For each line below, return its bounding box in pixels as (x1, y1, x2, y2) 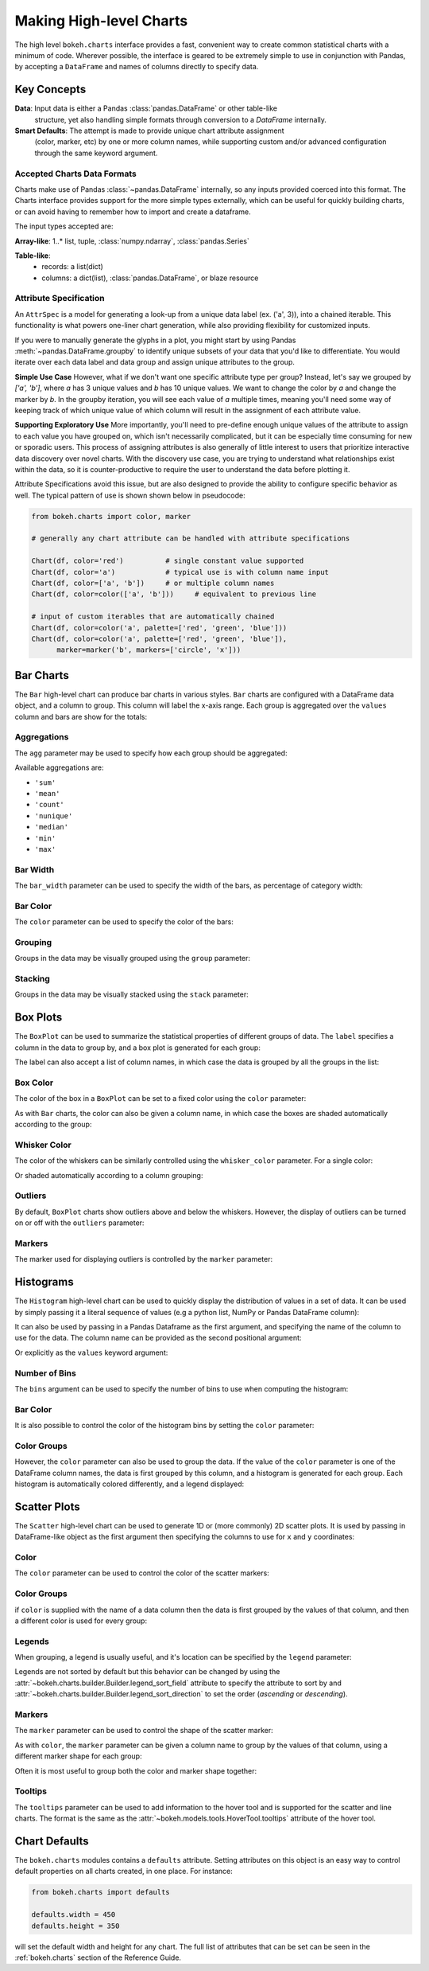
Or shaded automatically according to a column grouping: (14, 1170, 203, 1180)
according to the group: (14, 1119, 92, 1130)
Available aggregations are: (14, 763, 104, 772)
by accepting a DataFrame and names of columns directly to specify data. (14, 62, 259, 72)
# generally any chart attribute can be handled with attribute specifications (31, 534, 350, 543)
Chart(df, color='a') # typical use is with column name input (31, 568, 330, 576)
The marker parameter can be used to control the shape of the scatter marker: (14, 1726, 273, 1735)
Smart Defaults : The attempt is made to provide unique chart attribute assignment (14, 126, 285, 135)
